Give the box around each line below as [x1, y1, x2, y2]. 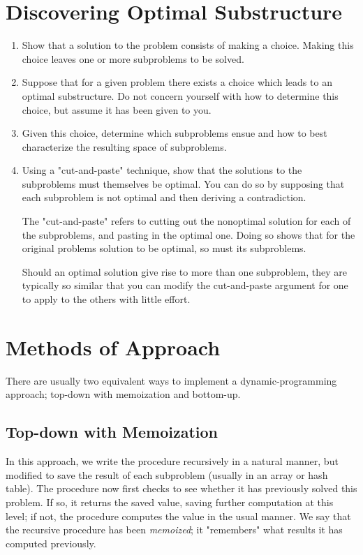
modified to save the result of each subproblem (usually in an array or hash [6, 467, 328, 482]
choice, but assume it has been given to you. [22, 102, 212, 117]
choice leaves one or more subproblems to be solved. [22, 51, 244, 66]
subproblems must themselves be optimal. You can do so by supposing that [22, 176, 345, 191]
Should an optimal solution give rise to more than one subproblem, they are [22, 264, 347, 279]
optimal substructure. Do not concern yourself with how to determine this [22, 88, 339, 103]
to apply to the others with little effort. [22, 292, 191, 306]
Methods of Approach [6, 332, 221, 361]
